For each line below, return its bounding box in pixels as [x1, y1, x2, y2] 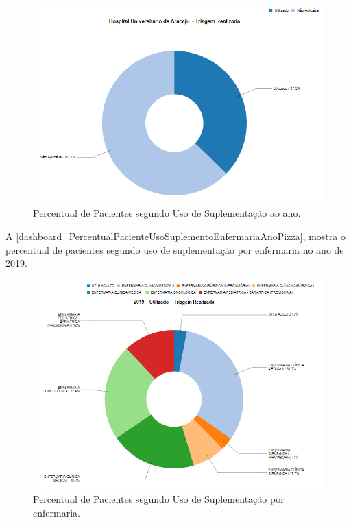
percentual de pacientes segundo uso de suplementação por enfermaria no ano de [5, 242, 344, 257]
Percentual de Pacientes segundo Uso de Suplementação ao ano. [33, 206, 301, 220]
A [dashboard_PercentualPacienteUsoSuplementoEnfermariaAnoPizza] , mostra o [5, 228, 346, 243]
